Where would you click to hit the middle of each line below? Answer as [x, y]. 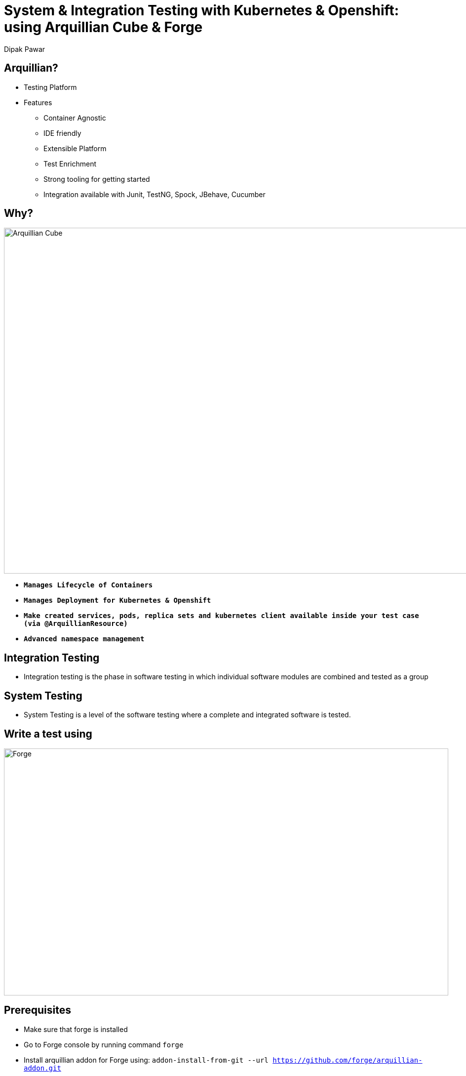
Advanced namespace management [84, 639]
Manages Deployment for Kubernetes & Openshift [117, 600]
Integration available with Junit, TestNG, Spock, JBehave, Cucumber [155, 194]
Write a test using [48, 734]
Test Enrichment [70, 164]
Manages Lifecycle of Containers [88, 585]
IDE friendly [62, 133]
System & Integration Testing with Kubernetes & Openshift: [202, 10]
